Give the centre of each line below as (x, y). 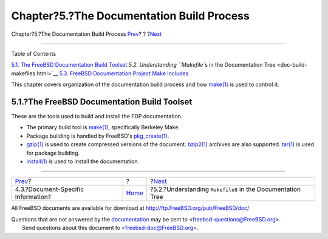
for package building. (53, 153)
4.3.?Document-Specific (50, 189)
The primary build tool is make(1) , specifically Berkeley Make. (103, 127)
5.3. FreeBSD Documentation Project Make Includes (124, 73)
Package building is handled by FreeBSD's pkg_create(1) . (98, 136)
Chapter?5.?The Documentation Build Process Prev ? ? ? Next (87, 34)
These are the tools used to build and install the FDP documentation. (97, 116)
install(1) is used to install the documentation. (83, 161)
